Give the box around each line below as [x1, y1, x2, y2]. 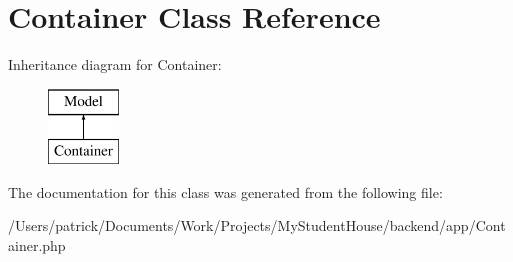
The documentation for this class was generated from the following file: [8, 181, 443, 202]
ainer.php [8, 235, 66, 256]
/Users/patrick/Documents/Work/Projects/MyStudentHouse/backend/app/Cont [8, 215, 506, 236]
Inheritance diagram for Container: [8, 54, 222, 75]
